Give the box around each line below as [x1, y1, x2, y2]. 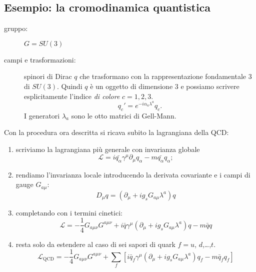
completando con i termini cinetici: [15, 207, 122, 217]
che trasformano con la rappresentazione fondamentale [79, 71, 246, 81]
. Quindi [56, 80, 82, 91]
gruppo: [4, 23, 28, 33]
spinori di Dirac [24, 71, 72, 81]
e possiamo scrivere [180, 80, 239, 91]
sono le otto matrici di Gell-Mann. [71, 110, 176, 120]
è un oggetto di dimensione [90, 80, 173, 91]
